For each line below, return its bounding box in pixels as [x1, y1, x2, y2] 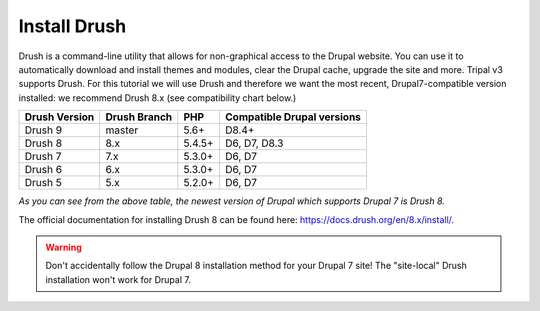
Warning [45, 241, 82, 253]
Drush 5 [24, 176, 62, 190]
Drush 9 [24, 123, 63, 137]
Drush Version [24, 110, 95, 124]
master [105, 123, 139, 137]
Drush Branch [105, 110, 173, 124]
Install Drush [18, 15, 127, 37]
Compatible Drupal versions [225, 110, 362, 124]
